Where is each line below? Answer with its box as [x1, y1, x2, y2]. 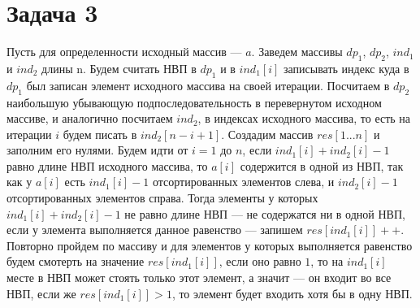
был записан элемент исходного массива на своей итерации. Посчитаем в [26, 76, 390, 93]
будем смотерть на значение [6, 253, 145, 270]
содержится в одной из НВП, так [240, 157, 404, 174]
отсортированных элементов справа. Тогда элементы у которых [6, 189, 318, 206]
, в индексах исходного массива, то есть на [197, 110, 411, 127]
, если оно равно [219, 253, 301, 270]
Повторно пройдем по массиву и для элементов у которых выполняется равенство [6, 236, 413, 254]
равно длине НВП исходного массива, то [6, 157, 208, 174]
